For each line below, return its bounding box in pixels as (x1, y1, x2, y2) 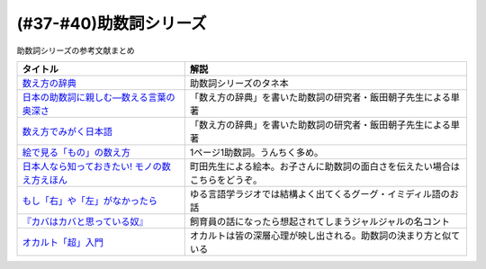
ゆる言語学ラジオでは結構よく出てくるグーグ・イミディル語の (189, 187, 450, 200)
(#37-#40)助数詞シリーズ (16, 13, 207, 33)
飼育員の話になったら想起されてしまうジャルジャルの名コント (189, 215, 450, 228)
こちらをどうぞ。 (189, 174, 263, 186)
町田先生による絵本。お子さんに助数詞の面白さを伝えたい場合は (189, 160, 461, 173)
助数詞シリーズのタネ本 (189, 76, 289, 89)
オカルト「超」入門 (22, 236, 103, 248)
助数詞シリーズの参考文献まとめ (16, 45, 135, 56)
